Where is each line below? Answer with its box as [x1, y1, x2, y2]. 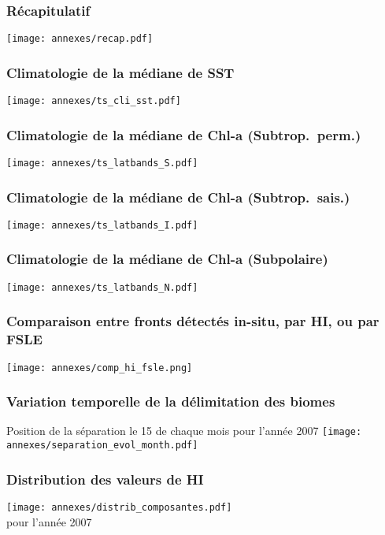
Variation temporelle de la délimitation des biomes [6, 392, 335, 411]
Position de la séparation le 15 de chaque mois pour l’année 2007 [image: [6, 422, 362, 439]
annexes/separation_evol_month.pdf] [6, 440, 198, 451]
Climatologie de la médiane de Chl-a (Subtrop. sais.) [6, 187, 350, 206]
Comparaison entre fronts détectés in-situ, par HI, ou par [6, 311, 379, 331]
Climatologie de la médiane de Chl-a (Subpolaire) [6, 249, 328, 269]
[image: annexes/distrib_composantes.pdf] [6, 501, 232, 513]
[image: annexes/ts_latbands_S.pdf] [6, 157, 198, 169]
